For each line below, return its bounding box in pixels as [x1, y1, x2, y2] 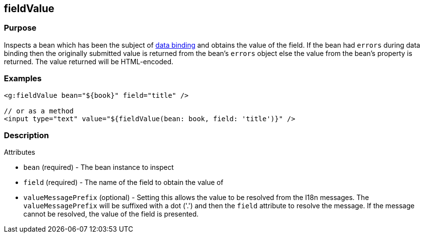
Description [4, 130, 49, 140]
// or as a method [4, 107, 74, 115]
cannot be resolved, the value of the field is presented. [23, 210, 199, 219]
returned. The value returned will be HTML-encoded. [4, 57, 173, 66]
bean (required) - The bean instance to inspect [23, 163, 174, 172]
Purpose [4, 23, 37, 33]
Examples [4, 73, 42, 84]
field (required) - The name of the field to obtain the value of [23, 178, 223, 187]
